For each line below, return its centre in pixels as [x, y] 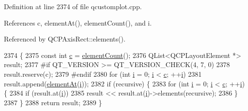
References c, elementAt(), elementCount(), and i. [78, 22]
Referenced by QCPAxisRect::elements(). [65, 39]
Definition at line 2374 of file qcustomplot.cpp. [73, 6]
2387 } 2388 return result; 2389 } [53, 102]
